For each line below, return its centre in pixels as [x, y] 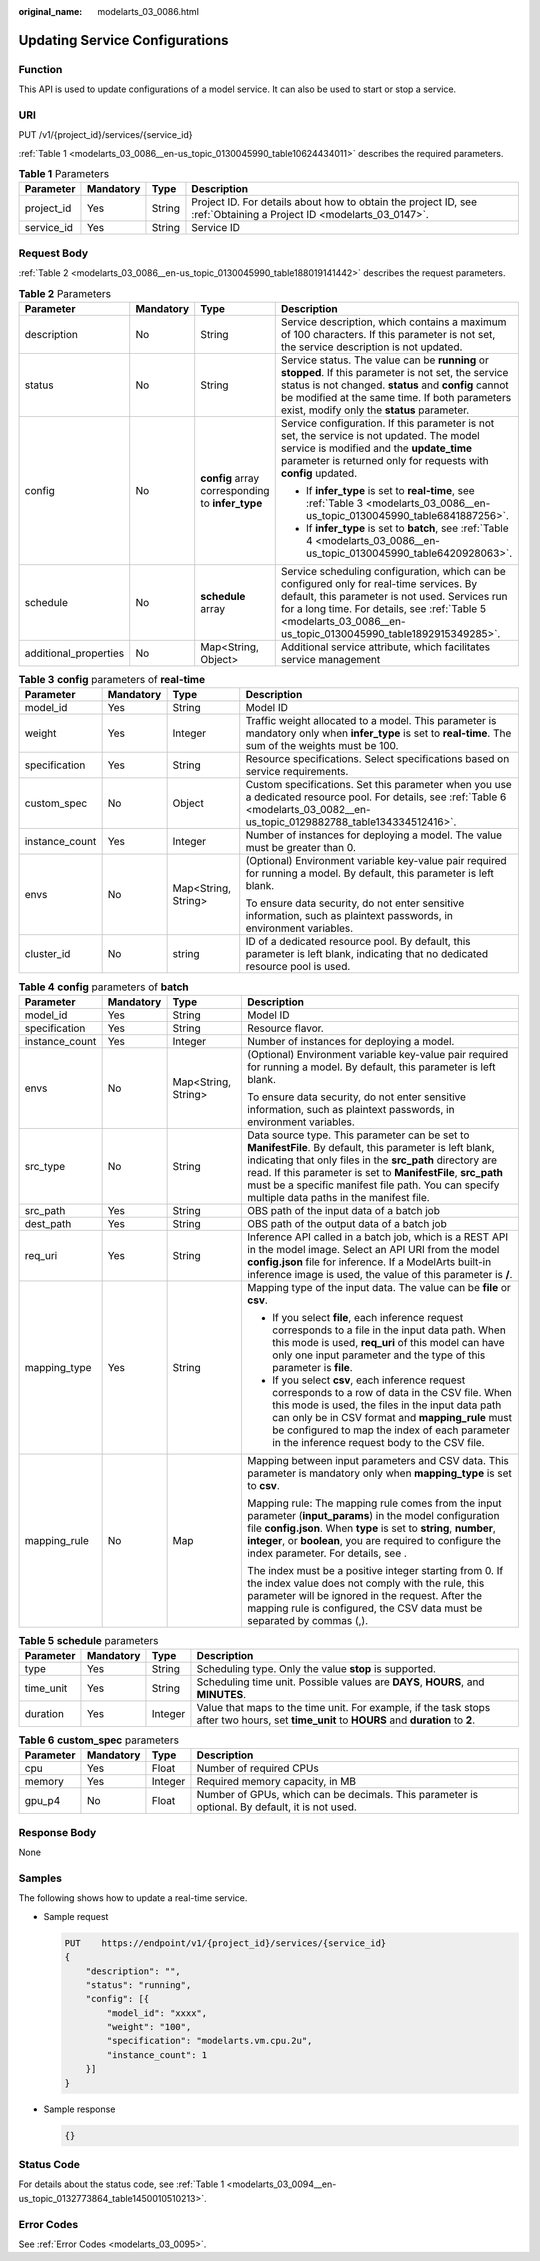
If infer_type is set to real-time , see [390, 490]
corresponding [235, 490]
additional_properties [74, 653]
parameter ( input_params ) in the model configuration [373, 1515]
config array [230, 478]
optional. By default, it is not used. [276, 1807]
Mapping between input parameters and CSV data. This [377, 1460]
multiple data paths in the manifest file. [338, 1197]
